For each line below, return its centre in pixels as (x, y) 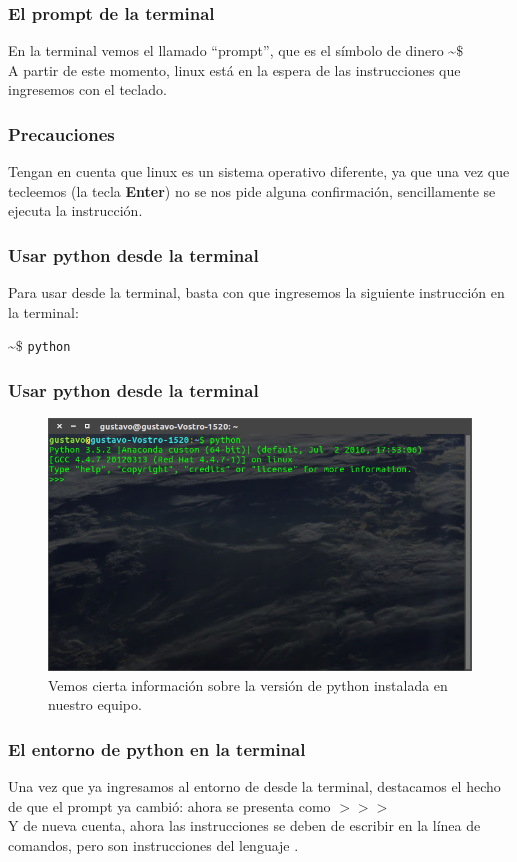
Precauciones (61, 133)
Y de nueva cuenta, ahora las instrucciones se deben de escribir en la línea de (244, 825)
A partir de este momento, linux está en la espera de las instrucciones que (234, 69)
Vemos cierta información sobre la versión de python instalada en (248, 684)
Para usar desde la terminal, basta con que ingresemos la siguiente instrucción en (256, 292)
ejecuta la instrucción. (75, 210)
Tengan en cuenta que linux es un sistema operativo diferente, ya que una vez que (259, 171)
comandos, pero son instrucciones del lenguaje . (153, 844)
